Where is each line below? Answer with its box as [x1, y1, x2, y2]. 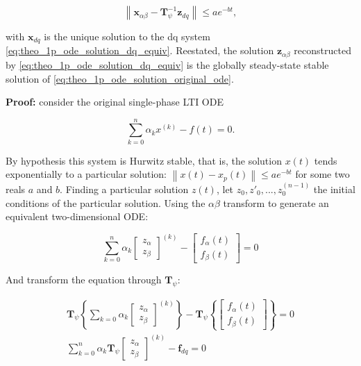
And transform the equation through [6, 272, 162, 287]
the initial [313, 181, 355, 196]
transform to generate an [223, 195, 329, 210]
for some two [295, 167, 350, 181]
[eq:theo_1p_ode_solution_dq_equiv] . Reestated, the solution [6, 43, 274, 58]
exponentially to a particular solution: [6, 167, 167, 181]
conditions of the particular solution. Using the [6, 195, 205, 210]
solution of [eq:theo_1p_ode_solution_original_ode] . [6, 71, 234, 85]
